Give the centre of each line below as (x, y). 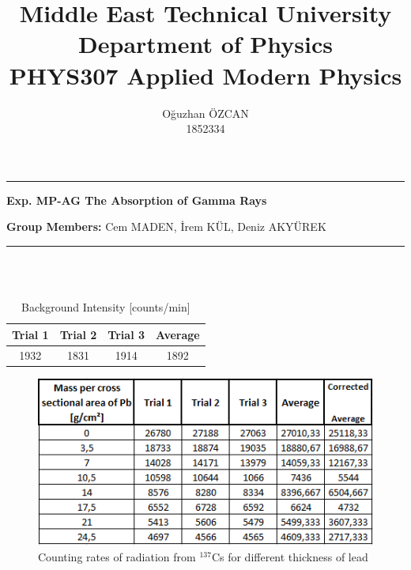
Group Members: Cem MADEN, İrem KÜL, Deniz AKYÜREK (166, 226)
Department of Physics (205, 44)
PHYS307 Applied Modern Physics (205, 75)
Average (178, 334)
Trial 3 (126, 334)
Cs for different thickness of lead (290, 556)
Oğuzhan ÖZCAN (205, 113)
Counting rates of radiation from (117, 556)
